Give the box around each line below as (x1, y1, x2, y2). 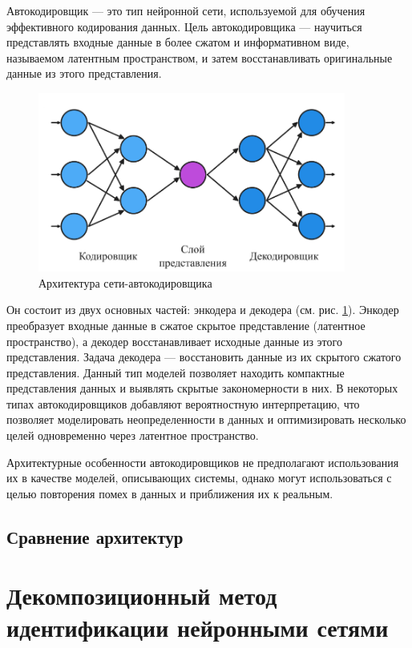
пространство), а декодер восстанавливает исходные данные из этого (6, 332, 342, 349)
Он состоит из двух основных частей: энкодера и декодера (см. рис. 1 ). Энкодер (6, 301, 399, 318)
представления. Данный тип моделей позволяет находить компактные (6, 364, 345, 380)
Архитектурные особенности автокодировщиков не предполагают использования (6, 453, 399, 470)
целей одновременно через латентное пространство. (6, 427, 259, 444)
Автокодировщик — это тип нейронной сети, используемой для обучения (6, 2, 366, 18)
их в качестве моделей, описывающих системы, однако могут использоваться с (6, 469, 392, 486)
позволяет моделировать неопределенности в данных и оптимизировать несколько (6, 411, 406, 428)
